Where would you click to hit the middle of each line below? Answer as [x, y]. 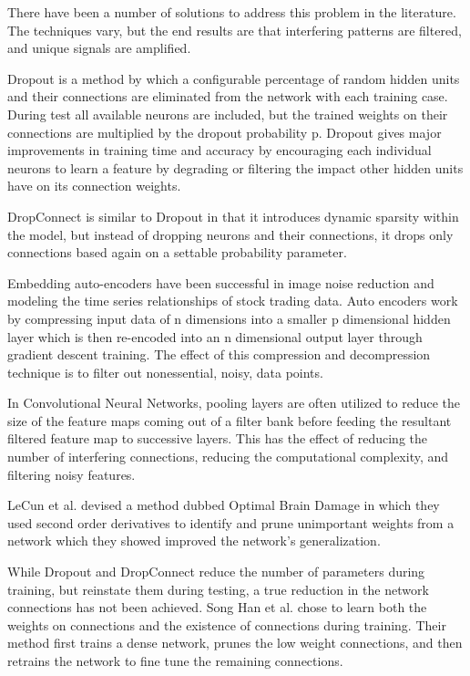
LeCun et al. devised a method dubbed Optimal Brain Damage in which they [224, 505]
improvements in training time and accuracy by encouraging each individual [220, 150]
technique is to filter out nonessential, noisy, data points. [165, 372]
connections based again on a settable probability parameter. [177, 252]
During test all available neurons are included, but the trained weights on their [228, 114]
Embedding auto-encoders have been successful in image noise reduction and [221, 282]
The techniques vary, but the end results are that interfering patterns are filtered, [235, 30]
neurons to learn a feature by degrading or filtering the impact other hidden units [235, 167]
